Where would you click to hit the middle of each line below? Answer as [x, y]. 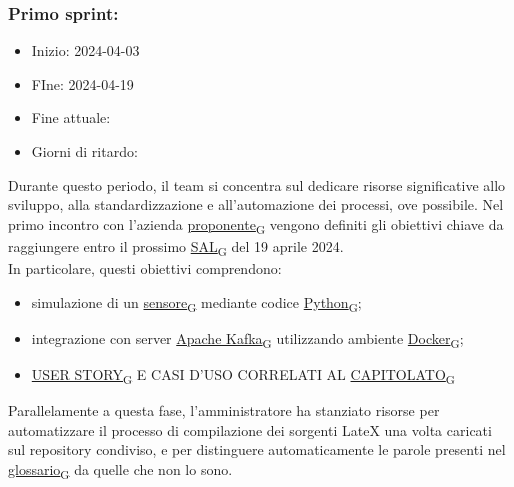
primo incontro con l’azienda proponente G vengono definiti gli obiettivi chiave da [256, 225]
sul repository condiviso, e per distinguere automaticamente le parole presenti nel [257, 449]
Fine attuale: [71, 117]
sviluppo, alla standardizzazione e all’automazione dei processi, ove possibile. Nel [256, 204]
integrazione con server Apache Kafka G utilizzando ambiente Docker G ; [247, 339]
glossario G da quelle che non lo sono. [120, 470]
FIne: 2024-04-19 [82, 83]
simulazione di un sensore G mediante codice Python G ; [196, 303]
